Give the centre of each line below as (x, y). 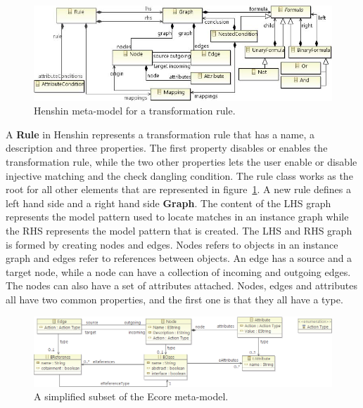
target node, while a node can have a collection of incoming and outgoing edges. (178, 271)
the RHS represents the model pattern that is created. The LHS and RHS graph (179, 230)
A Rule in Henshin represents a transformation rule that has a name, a (160, 134)
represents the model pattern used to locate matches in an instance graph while (177, 217)
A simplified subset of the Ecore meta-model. (131, 396)
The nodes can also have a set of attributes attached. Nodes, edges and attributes (181, 285)
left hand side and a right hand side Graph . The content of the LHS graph (168, 203)
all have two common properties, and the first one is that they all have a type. (174, 299)
